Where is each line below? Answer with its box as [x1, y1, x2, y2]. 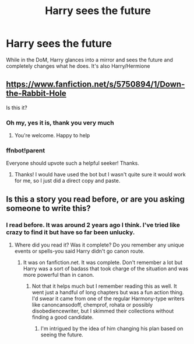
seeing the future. [40, 331, 83, 338]
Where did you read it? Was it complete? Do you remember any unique [14, 241, 185, 249]
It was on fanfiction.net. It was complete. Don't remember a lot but [23, 259, 182, 266]
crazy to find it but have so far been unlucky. [6, 228, 135, 236]
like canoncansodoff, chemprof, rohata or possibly [31, 301, 153, 308]
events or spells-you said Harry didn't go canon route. [14, 248, 144, 255]
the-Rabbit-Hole [6, 89, 67, 99]
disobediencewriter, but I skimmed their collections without [31, 308, 174, 315]
